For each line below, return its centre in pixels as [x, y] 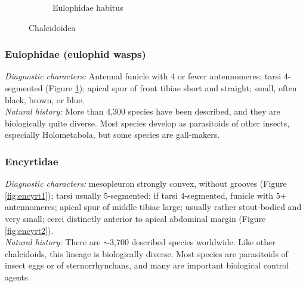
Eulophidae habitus [88, 7]
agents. [18, 277]
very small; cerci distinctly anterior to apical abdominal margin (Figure [135, 218]
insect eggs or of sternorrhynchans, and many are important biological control [147, 265]
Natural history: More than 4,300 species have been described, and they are [143, 111]
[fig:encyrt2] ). [29, 230]
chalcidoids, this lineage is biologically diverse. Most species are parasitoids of [146, 253]
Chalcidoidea [52, 27]
